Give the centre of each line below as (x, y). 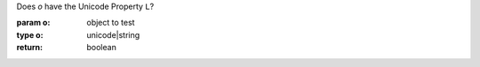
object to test (111, 23)
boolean (102, 48)
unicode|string (113, 34)
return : (30, 48)
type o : (30, 34)
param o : (33, 23)
